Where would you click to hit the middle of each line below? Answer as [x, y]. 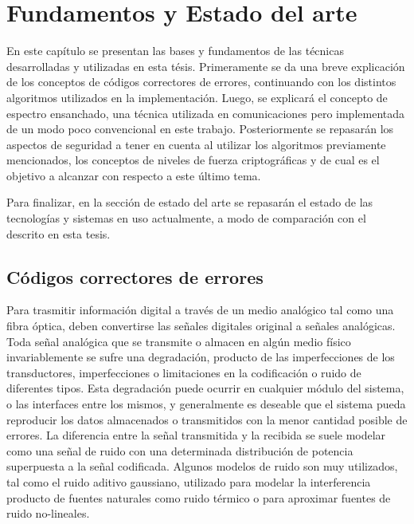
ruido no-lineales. [48, 513]
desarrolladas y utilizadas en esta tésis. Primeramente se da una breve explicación [206, 66]
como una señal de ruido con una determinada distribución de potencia [180, 450]
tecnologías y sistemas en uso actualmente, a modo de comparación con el [186, 218]
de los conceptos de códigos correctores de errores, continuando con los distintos [201, 82]
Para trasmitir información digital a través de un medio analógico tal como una [200, 310]
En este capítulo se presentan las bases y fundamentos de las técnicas [175, 51]
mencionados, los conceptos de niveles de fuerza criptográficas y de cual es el [193, 160]
